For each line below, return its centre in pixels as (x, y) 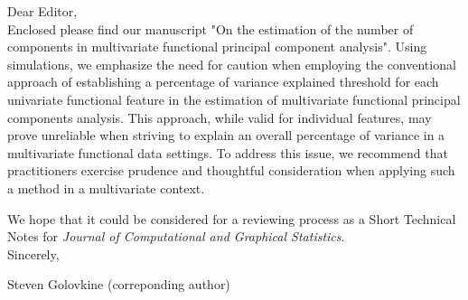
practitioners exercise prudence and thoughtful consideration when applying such (231, 170)
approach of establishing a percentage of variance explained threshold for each (223, 82)
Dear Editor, (42, 11)
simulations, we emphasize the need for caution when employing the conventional (232, 64)
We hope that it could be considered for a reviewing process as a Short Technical (232, 218)
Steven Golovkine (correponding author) (119, 284)
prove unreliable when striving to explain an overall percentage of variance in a (226, 135)
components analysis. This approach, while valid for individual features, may (220, 117)
